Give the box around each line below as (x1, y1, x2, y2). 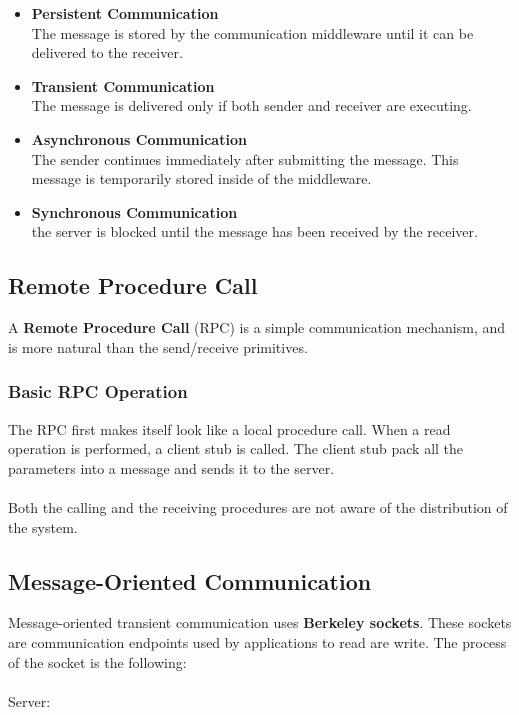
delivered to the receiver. (31, 42, 183, 63)
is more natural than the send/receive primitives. (8, 336, 308, 357)
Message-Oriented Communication (8, 565, 372, 596)
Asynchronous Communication (31, 128, 247, 149)
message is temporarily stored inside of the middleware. (31, 168, 372, 189)
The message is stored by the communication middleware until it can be (31, 22, 474, 43)
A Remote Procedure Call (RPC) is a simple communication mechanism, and (8, 317, 506, 338)
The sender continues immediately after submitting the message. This (31, 148, 459, 169)
